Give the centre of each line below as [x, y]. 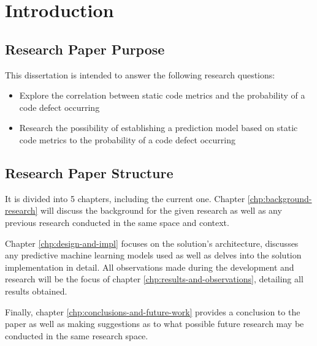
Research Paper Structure [89, 172]
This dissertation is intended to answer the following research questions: [140, 74]
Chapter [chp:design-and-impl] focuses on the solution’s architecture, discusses [152, 243]
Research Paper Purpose [85, 49]
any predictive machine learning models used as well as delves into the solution [153, 255]
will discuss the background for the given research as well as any [161, 210]
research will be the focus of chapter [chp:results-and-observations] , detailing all [154, 279]
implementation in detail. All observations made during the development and [150, 267]
